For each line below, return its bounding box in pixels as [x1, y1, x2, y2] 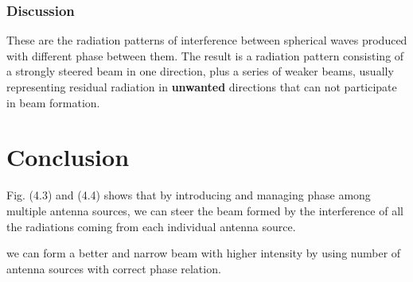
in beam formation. [6, 94, 100, 110]
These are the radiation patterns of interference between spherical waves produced [6, 32, 407, 48]
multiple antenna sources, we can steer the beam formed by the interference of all [6, 202, 403, 218]
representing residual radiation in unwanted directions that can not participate [6, 79, 397, 95]
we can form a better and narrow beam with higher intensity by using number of [6, 245, 401, 261]
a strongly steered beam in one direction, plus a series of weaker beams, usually [6, 63, 394, 79]
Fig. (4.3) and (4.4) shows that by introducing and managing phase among [6, 187, 371, 203]
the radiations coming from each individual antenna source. [6, 218, 296, 234]
